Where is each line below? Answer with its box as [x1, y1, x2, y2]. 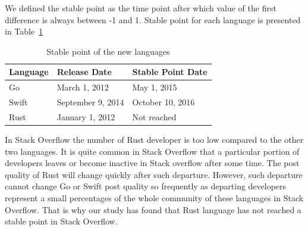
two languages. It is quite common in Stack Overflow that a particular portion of [5, 145, 300, 157]
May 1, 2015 [132, 81, 177, 93]
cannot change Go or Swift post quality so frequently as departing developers [5, 180, 287, 192]
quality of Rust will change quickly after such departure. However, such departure [5, 168, 303, 180]
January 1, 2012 [56, 110, 115, 123]
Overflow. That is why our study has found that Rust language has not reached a [5, 203, 301, 216]
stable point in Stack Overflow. [5, 215, 118, 227]
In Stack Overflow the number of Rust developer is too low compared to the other [5, 133, 304, 145]
